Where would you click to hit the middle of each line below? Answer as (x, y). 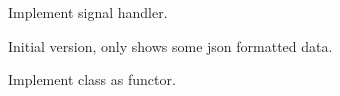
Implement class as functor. (92, 79)
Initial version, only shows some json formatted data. (170, 45)
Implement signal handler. (88, 12)
